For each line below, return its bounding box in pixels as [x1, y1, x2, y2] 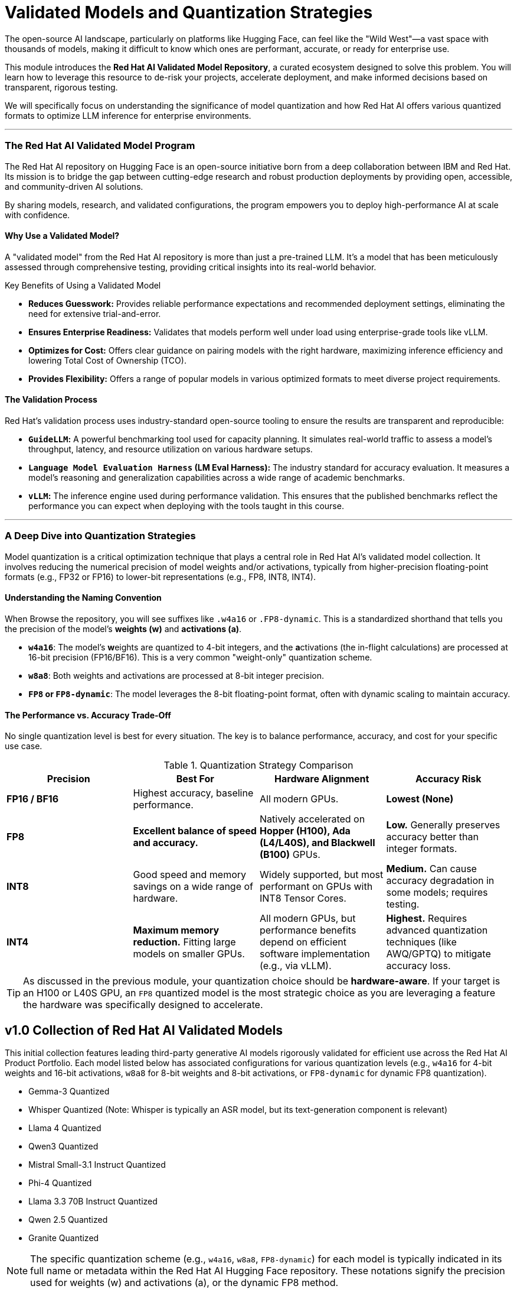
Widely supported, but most [260, 869, 384, 881]
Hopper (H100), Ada [260, 825, 351, 837]
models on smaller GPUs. [133, 948, 245, 960]
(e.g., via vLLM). [260, 960, 332, 972]
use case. [5, 741, 42, 752]
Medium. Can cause [386, 863, 477, 875]
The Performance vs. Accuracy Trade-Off [5, 710, 171, 720]
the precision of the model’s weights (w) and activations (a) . [5, 623, 242, 634]
